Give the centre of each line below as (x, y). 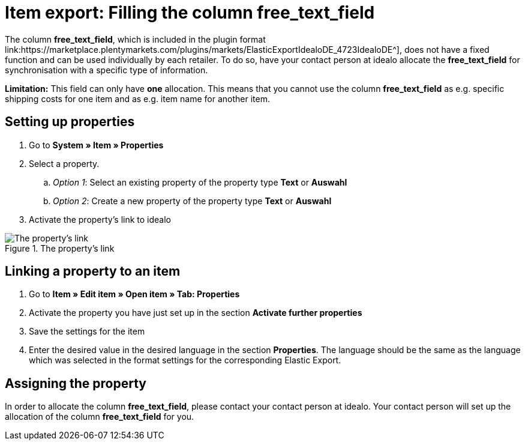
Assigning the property (76, 383)
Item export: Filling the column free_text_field (190, 13)
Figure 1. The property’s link (60, 248)
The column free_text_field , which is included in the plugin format (135, 39)
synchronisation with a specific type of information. (106, 70)
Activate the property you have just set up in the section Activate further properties (196, 313)
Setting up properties (70, 122)
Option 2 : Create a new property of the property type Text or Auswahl (192, 201)
